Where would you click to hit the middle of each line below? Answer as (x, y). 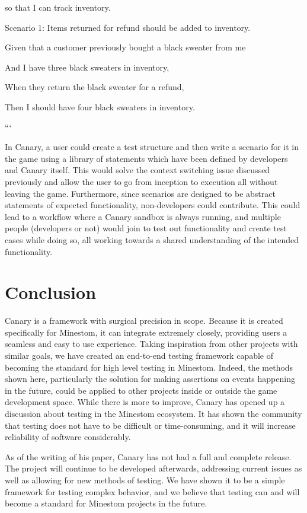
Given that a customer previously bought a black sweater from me (125, 47)
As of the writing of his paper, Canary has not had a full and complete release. (148, 456)
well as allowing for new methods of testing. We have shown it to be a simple (145, 479)
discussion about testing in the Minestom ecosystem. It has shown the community (153, 413)
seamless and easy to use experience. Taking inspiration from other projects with (151, 344)
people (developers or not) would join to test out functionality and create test (146, 228)
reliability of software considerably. (68, 437)
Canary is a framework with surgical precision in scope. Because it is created (144, 321)
